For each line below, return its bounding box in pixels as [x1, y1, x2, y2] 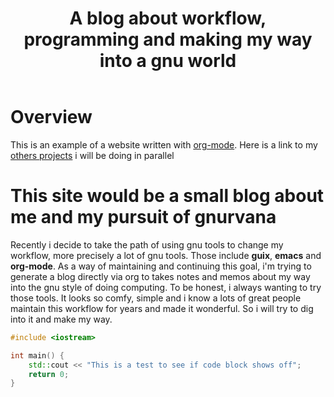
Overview [10, 106, 93, 129]
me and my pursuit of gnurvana [10, 206, 277, 229]
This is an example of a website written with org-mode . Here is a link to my [10, 138, 318, 151]
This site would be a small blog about [10, 185, 325, 207]
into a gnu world [99, 50, 237, 72]
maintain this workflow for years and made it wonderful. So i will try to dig [10, 302, 314, 314]
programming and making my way [23, 28, 313, 51]
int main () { [10, 350, 65, 361]
